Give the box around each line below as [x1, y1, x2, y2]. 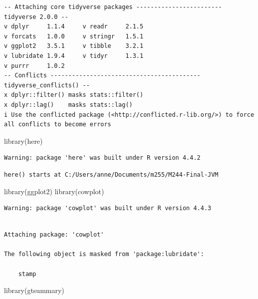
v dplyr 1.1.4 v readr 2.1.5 [4, 23, 144, 30]
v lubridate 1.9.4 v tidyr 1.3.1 [4, 52, 144, 59]
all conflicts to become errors [4, 121, 111, 128]
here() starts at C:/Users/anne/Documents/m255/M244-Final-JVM [4, 171, 219, 178]
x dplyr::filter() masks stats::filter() [4, 91, 144, 99]
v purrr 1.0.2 [4, 62, 65, 69]
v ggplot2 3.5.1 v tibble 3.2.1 [4, 42, 144, 50]
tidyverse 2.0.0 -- [4, 13, 68, 20]
